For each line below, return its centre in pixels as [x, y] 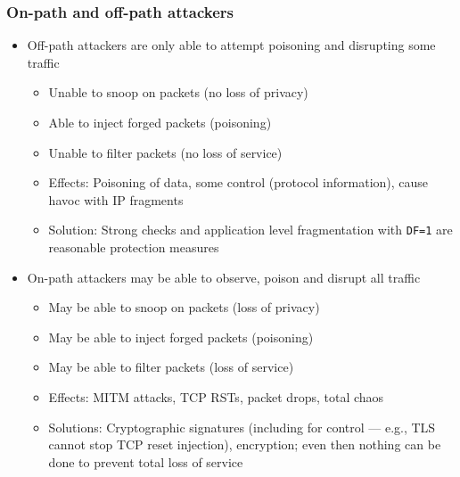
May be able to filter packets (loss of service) [171, 367]
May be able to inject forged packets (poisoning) [181, 337]
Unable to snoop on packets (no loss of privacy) [178, 92]
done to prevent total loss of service [146, 461]
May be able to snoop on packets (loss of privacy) [184, 307]
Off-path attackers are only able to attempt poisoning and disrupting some [231, 45]
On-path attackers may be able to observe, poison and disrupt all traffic [224, 277]
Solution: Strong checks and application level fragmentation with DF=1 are [251, 230]
